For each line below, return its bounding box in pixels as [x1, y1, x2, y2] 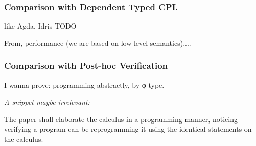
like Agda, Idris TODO [4, 20, 77, 31]
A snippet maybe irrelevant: [4, 96, 90, 107]
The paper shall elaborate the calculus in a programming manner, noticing [4, 113, 238, 124]
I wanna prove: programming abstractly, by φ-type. [4, 79, 165, 90]
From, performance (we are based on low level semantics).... [4, 37, 191, 48]
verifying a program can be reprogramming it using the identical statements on [4, 124, 252, 134]
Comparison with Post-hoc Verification [4, 59, 168, 72]
